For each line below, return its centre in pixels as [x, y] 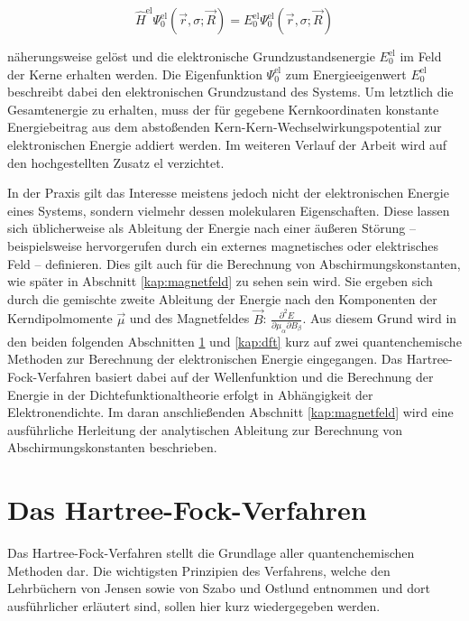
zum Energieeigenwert [346, 74]
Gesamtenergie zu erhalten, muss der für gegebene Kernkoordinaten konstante [223, 109]
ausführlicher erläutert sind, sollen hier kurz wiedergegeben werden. [194, 605]
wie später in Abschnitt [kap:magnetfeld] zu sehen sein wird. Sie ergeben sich [220, 281]
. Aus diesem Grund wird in [380, 318]
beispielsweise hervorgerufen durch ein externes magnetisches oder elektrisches [223, 245]
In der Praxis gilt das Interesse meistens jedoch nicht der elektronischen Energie [228, 193]
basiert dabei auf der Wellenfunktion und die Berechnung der [264, 376]
